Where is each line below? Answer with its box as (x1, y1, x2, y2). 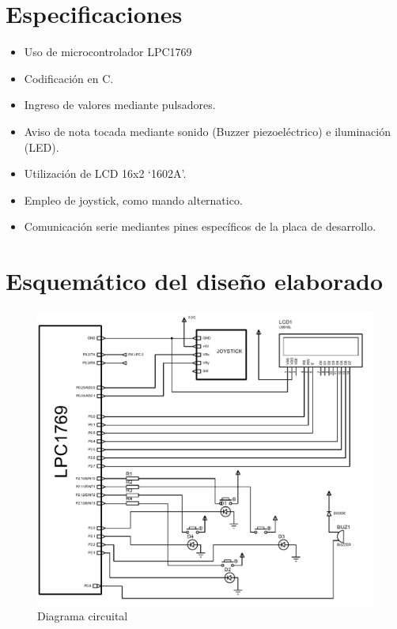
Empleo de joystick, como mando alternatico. (24, 191, 243, 208)
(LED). (24, 138, 59, 155)
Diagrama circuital (37, 608, 128, 623)
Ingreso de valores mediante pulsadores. (24, 96, 216, 113)
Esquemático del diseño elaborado (6, 265, 384, 297)
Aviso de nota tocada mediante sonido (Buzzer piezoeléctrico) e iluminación (24, 122, 391, 139)
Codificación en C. (24, 70, 114, 86)
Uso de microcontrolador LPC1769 (24, 43, 192, 60)
